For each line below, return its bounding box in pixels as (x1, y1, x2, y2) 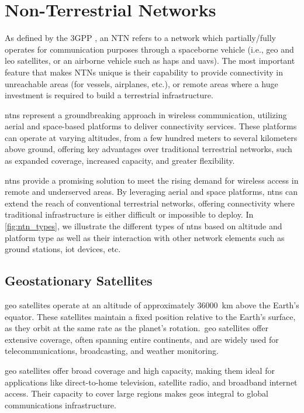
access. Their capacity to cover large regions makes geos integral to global (5, 387, 268, 400)
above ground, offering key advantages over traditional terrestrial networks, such (5, 143, 292, 155)
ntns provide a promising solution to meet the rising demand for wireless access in (5, 174, 299, 186)
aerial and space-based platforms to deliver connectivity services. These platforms (5, 120, 297, 132)
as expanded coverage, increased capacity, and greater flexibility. (5, 154, 235, 167)
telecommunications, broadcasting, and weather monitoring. (5, 345, 219, 357)
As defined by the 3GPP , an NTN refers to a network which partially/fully (5, 32, 276, 44)
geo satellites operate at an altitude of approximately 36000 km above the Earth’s (5, 299, 299, 311)
